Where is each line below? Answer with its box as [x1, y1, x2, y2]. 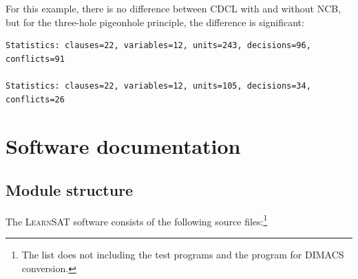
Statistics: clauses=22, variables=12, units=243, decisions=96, [6, 41, 311, 51]
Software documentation [6, 132, 241, 160]
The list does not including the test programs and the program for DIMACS [21, 247, 344, 261]
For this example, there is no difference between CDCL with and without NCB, [6, 1, 341, 15]
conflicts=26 [6, 94, 65, 104]
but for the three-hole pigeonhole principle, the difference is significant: [6, 14, 304, 29]
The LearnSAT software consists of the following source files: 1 [6, 212, 268, 228]
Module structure [6, 179, 134, 200]
